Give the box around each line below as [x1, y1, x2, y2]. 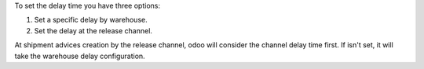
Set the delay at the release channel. [34, 26, 153, 35]
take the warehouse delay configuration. [14, 51, 145, 60]
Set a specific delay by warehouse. [34, 16, 148, 25]
